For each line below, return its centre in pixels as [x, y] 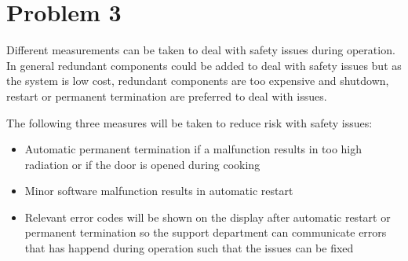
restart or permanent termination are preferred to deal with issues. [167, 96]
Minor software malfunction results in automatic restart [159, 191]
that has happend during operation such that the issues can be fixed [189, 248]
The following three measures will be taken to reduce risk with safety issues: [189, 122]
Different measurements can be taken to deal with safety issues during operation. [201, 50]
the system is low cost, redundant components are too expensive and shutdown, [198, 81]
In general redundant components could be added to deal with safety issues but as [204, 65]
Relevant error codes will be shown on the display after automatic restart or [208, 217]
